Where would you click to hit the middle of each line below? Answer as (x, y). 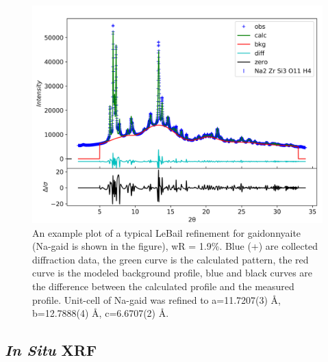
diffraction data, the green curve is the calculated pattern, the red (171, 259)
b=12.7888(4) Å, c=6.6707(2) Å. (101, 313)
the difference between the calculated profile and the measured (163, 286)
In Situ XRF (51, 350)
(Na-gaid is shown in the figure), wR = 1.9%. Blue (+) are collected (175, 246)
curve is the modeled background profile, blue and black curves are (173, 273)
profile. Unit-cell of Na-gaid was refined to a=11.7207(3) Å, (156, 299)
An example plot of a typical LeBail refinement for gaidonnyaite (167, 232)
